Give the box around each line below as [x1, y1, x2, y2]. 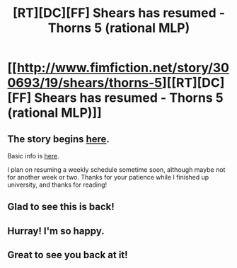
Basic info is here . [7, 152, 59, 160]
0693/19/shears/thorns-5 [7, 75, 163, 91]
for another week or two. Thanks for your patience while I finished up [7, 173, 209, 181]
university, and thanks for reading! [7, 180, 108, 189]
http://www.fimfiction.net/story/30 [16, 60, 230, 76]
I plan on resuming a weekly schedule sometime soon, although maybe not [7, 165, 226, 174]
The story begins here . [7, 133, 110, 145]
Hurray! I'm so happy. [7, 225, 105, 237]
